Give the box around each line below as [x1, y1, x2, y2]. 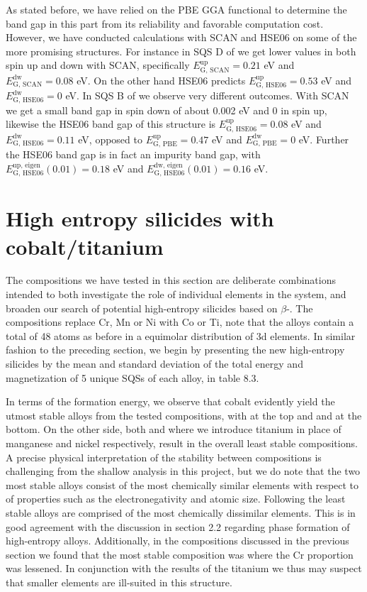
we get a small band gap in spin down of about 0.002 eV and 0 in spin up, [6, 102, 327, 117]
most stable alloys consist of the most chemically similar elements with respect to [6, 477, 359, 492]
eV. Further [298, 131, 349, 146]
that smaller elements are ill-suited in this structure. [6, 574, 232, 589]
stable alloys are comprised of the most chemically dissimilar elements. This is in [6, 505, 356, 520]
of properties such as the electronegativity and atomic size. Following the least [6, 491, 346, 506]
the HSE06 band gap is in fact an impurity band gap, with [6, 147, 261, 162]
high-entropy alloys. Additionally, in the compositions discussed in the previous [6, 533, 349, 548]
